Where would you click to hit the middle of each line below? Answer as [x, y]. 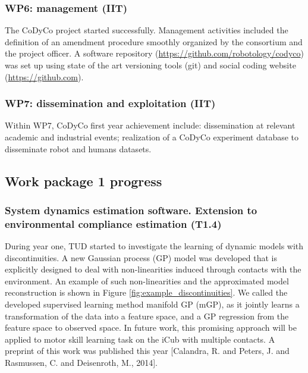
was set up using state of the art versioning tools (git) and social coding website [150, 65]
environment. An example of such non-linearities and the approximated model [147, 280]
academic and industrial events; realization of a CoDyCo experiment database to [152, 137]
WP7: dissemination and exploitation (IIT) [110, 103]
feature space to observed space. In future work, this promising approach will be [151, 327]
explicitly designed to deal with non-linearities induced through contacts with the [153, 269]
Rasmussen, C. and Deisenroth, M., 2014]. [81, 363]
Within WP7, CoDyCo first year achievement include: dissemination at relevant [150, 125]
